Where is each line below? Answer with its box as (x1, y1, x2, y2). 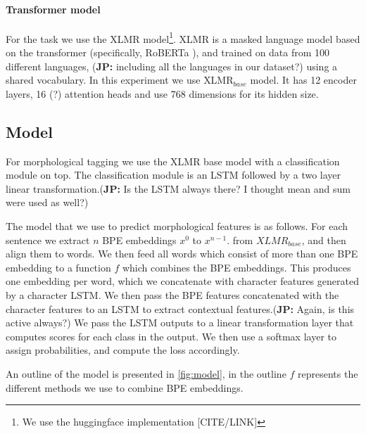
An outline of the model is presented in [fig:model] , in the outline (6, 366, 286, 381)
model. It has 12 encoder (250, 72, 357, 87)
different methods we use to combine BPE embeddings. (6, 380, 244, 395)
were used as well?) (6, 195, 89, 210)
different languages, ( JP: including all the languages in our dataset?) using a (6, 58, 338, 73)
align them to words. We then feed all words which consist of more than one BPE (6, 246, 358, 261)
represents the (298, 366, 358, 381)
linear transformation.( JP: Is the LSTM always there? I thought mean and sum (6, 181, 351, 196)
